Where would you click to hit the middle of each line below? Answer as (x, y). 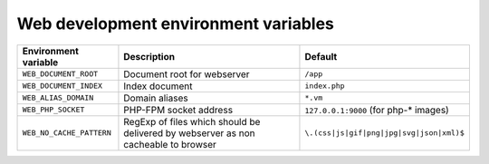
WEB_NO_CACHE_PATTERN (67, 133)
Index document (158, 86)
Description (149, 56)
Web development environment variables (175, 24)
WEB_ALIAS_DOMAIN (58, 98)
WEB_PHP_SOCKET (53, 110)
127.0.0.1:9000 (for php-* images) (377, 110)
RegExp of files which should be (192, 121)
